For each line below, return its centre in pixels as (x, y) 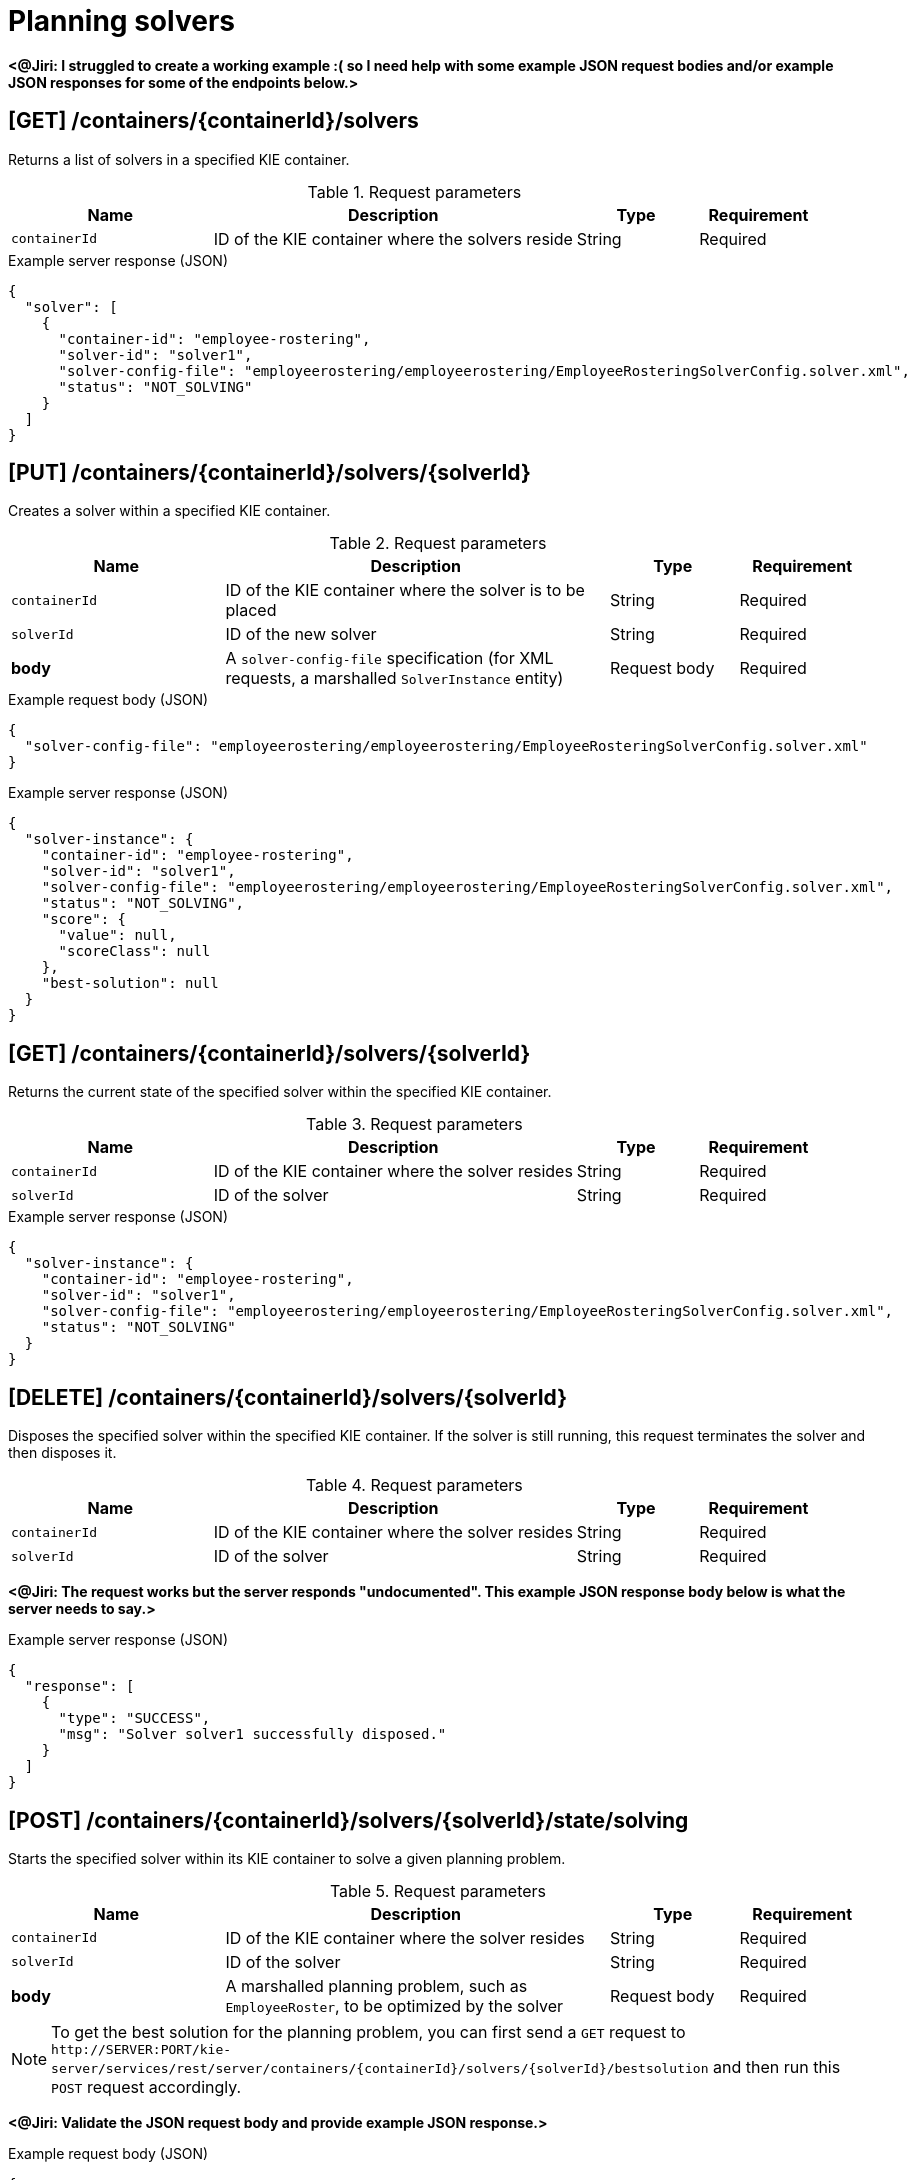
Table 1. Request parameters (414, 191)
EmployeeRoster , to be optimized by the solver (394, 2005)
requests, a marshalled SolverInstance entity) (394, 678)
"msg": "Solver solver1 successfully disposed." (252, 1734)
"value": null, (117, 935)
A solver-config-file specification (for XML (389, 658)
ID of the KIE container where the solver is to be (405, 590)
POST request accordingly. (146, 2086)
